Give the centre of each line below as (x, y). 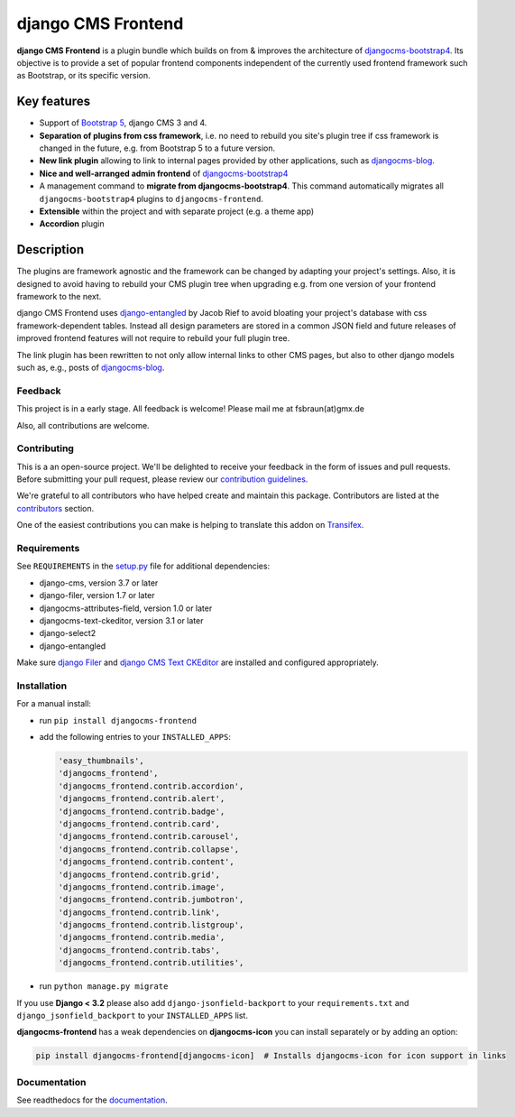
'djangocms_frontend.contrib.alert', (142, 799)
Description (51, 249)
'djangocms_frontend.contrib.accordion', (151, 786)
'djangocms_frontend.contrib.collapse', (148, 849)
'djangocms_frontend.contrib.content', (146, 862)
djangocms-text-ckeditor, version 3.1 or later (121, 620)
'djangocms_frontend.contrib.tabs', (139, 950)
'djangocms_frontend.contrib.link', (139, 912)
